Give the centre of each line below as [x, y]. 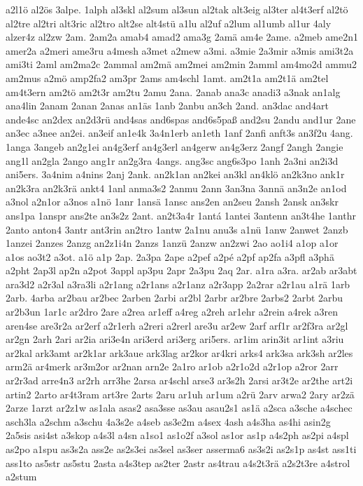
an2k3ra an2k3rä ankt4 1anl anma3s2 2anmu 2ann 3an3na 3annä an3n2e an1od [176, 188]
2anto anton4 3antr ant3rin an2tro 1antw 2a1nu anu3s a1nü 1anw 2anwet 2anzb [177, 229]
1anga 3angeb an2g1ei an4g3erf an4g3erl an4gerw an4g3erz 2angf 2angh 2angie [175, 146]
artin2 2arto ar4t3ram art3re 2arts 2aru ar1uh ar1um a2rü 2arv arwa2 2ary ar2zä [180, 394]
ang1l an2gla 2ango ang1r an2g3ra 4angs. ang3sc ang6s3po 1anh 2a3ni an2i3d [172, 160]
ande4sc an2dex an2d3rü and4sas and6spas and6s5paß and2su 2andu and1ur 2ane [181, 119]
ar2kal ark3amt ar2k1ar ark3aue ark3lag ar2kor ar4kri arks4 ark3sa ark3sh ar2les [179, 352]
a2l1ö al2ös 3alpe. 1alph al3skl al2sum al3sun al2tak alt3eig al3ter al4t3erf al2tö [177, 9]
